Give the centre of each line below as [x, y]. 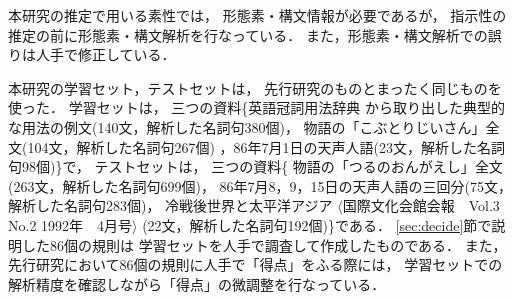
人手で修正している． [105, 54]
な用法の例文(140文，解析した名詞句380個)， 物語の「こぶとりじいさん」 [247, 126]
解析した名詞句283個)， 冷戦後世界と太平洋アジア [170, 205]
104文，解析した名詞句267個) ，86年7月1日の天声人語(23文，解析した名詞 [266, 146]
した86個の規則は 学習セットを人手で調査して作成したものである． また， [264, 244]
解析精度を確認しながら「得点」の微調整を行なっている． [197, 283]
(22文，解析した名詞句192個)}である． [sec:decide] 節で [317, 224]
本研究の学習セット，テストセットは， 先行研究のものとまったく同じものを [255, 87]
